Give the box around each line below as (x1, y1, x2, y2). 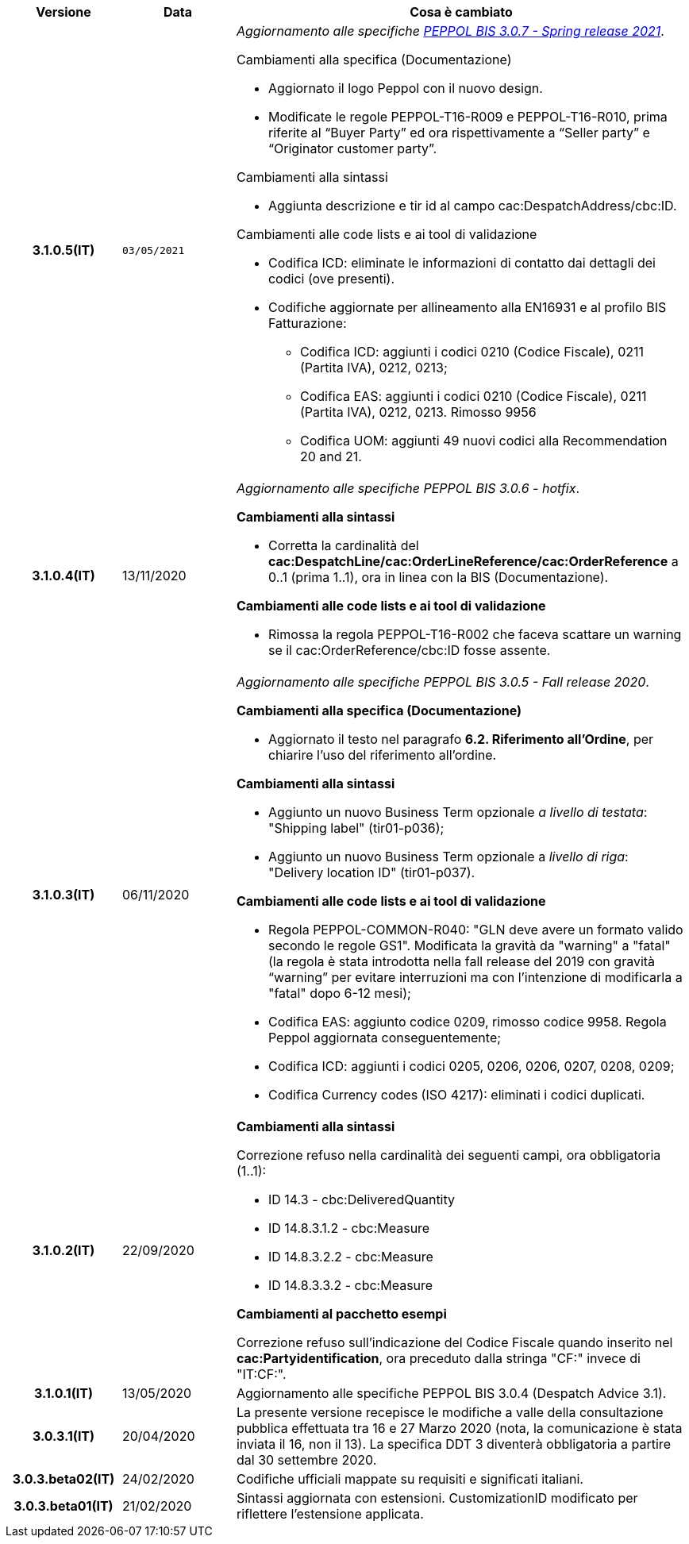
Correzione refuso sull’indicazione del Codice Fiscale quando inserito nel (236, 1334, 673, 1350)
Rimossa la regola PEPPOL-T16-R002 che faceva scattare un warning (268, 626, 682, 642)
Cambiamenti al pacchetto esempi (236, 1306, 447, 1322)
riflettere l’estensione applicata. (236, 1506, 424, 1522)
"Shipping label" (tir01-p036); (268, 820, 445, 836)
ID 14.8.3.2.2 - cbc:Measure (268, 1249, 433, 1265)
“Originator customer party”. (268, 141, 437, 156)
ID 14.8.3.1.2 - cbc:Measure (268, 1220, 430, 1236)
